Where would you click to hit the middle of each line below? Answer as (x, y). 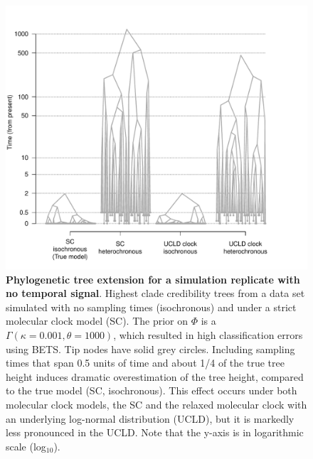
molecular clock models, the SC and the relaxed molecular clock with (156, 404)
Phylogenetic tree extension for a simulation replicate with (153, 279)
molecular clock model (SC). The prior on (97, 321)
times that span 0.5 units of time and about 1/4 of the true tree (145, 363)
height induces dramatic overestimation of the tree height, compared (155, 376)
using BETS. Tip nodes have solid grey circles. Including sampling (150, 349)
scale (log (26, 446)
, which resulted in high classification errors (208, 334)
